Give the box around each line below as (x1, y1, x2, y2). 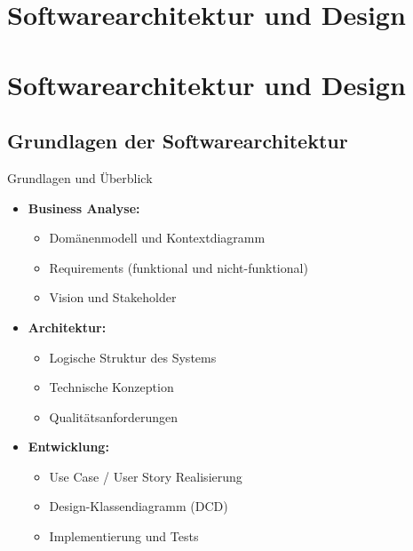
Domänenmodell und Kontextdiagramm (49, 228, 266, 247)
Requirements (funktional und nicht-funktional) (49, 258, 308, 276)
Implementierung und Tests (49, 527, 199, 546)
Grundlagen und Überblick (7, 168, 153, 187)
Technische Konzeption (49, 378, 174, 396)
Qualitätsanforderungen (49, 407, 179, 426)
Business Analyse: (28, 198, 140, 217)
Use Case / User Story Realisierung (49, 467, 242, 485)
